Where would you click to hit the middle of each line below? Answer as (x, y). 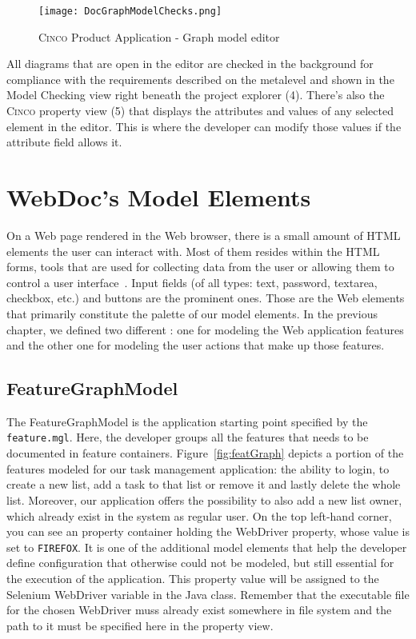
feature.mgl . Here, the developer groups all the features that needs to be (188, 437)
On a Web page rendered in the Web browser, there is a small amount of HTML (204, 235)
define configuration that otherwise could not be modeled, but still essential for (200, 563)
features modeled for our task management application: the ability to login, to (198, 468)
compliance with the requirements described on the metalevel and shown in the (200, 79)
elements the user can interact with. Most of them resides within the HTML (193, 251)
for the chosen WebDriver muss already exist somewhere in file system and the (199, 610)
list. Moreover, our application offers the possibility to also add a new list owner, (204, 499)
